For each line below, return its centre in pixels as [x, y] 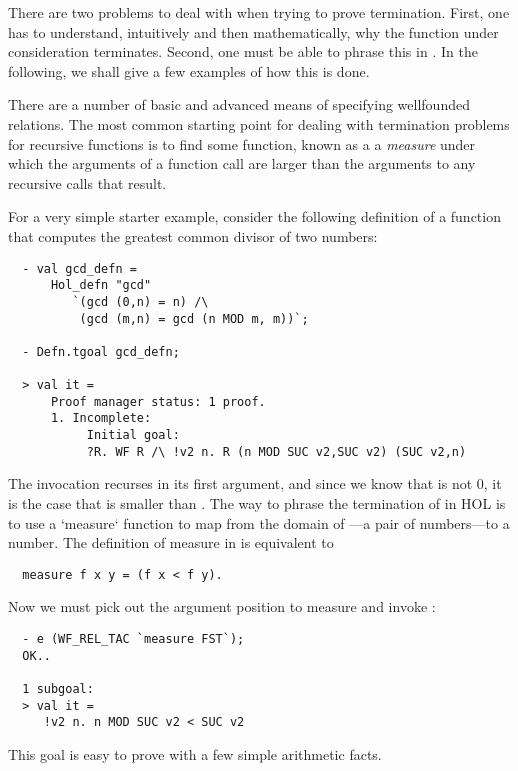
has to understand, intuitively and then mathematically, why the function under [253, 31]
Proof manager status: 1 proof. [158, 401]
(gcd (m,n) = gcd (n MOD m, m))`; [194, 318]
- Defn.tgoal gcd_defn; [101, 351]
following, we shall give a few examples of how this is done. [189, 70]
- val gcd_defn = [79, 268]
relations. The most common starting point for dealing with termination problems [259, 123]
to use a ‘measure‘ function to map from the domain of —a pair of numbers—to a [259, 522]
